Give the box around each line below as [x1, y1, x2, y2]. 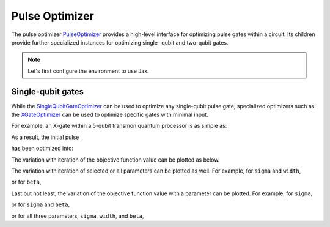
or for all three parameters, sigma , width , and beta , [11, 212, 144, 220]
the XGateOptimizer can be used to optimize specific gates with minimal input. [11, 111, 208, 119]
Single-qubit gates [11, 86, 84, 97]
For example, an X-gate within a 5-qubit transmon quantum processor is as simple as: [11, 122, 227, 130]
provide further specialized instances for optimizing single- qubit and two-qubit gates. [11, 39, 229, 46]
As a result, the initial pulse [11, 133, 79, 141]
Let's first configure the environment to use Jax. [28, 67, 149, 75]
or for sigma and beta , [11, 201, 70, 208]
